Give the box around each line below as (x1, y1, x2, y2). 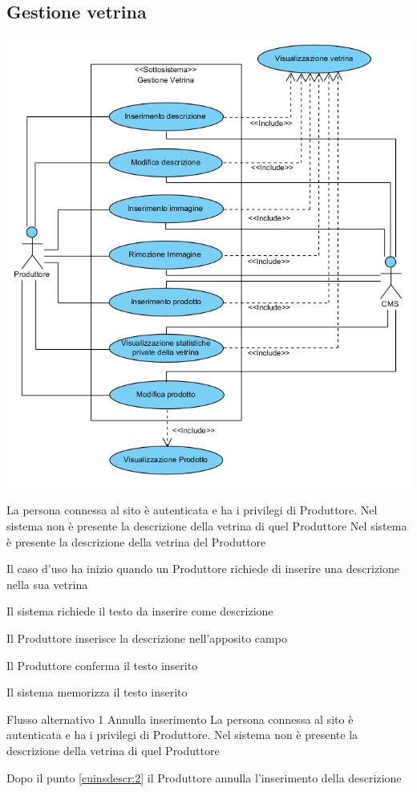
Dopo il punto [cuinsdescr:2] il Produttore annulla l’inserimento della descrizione (6, 769, 402, 786)
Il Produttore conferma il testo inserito (6, 656, 198, 673)
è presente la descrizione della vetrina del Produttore (6, 533, 266, 550)
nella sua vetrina (6, 575, 88, 592)
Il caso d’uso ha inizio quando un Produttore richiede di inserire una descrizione (6, 560, 399, 577)
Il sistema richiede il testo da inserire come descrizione (6, 603, 273, 619)
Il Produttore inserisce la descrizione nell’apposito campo (6, 630, 287, 646)
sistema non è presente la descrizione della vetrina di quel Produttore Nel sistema (6, 518, 407, 534)
